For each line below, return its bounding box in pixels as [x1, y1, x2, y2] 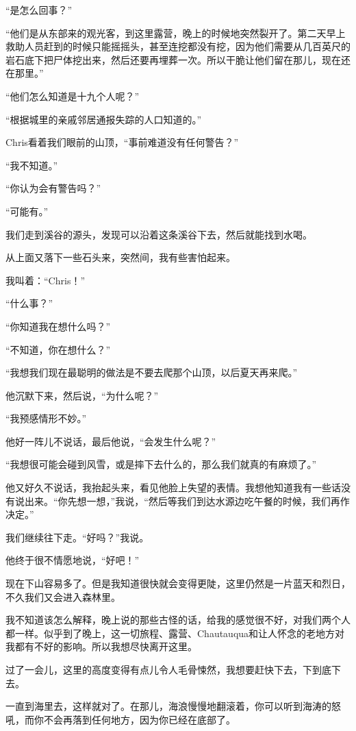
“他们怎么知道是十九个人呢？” [5, 88, 140, 103]
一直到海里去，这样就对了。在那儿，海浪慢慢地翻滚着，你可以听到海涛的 [5, 699, 331, 713]
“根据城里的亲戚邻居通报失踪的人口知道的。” [5, 112, 202, 126]
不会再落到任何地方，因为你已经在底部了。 [43, 712, 236, 726]
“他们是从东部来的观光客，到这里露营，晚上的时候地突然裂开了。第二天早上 [5, 25, 346, 40]
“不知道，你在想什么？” [5, 342, 111, 356]
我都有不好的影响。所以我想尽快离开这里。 [5, 639, 197, 654]
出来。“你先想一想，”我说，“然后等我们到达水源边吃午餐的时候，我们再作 [24, 493, 350, 508]
